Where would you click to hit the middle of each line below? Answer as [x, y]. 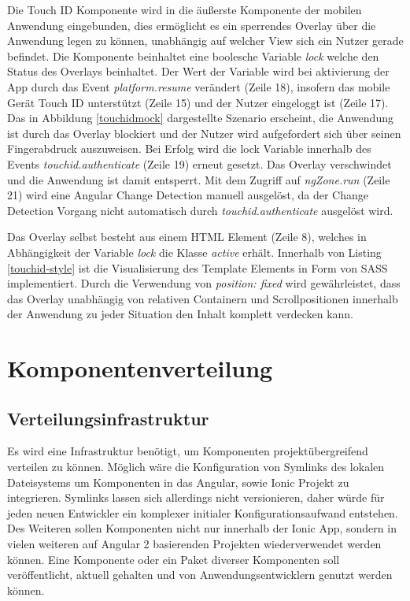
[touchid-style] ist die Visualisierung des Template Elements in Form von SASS [198, 267]
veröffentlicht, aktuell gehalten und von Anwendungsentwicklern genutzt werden [200, 575]
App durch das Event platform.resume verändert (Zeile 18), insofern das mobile [199, 86]
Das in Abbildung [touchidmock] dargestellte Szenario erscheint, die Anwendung [200, 118]
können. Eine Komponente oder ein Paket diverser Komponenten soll [174, 559]
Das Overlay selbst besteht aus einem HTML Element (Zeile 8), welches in [187, 237]
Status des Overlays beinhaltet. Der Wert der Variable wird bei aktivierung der [198, 71]
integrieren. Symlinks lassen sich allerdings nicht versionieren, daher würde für [196, 497]
